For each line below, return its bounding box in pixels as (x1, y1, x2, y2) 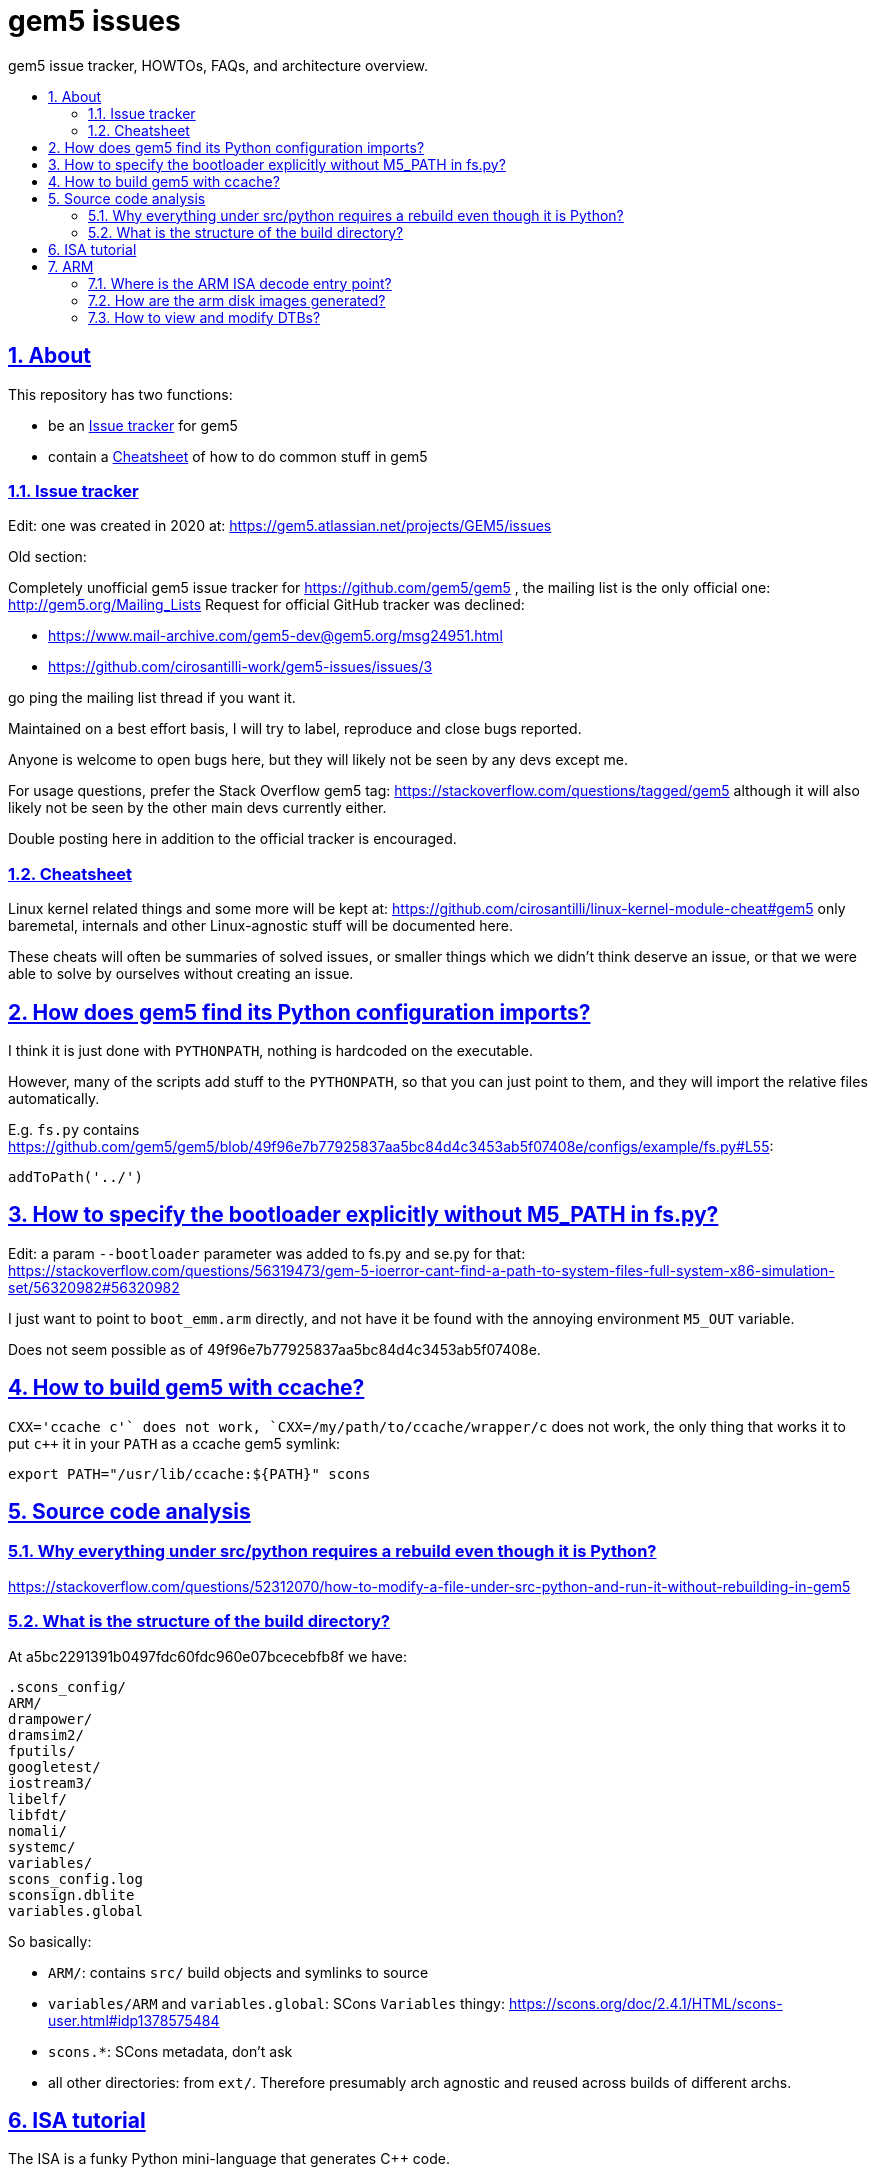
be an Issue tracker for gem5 (48, 416, 238, 434)
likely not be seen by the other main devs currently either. (8, 799, 387, 817)
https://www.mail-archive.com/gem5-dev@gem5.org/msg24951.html (48, 627, 503, 645)
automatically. (8, 1089, 100, 1107)
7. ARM (48, 257, 94, 275)
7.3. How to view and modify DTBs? (88, 308, 321, 326)
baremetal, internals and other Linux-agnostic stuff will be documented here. (8, 917, 513, 935)
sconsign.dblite (8, 1886, 135, 1903)
